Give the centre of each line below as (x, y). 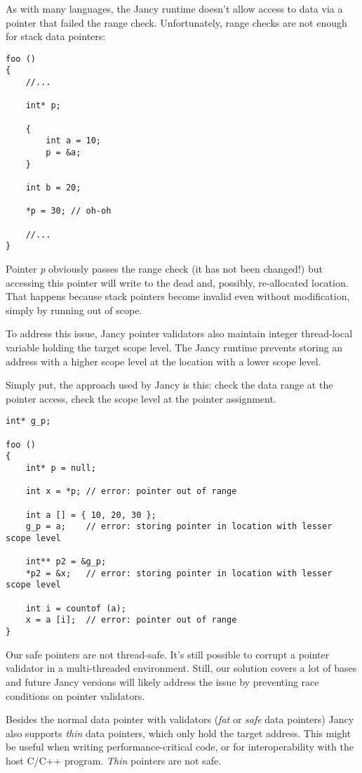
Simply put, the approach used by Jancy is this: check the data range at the (169, 385)
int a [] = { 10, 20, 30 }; (91, 515)
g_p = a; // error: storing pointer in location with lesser (179, 527)
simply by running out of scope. (74, 310)
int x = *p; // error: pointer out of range (131, 492)
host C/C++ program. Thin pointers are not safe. (114, 760)
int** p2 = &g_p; (66, 562)
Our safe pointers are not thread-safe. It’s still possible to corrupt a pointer (168, 654)
